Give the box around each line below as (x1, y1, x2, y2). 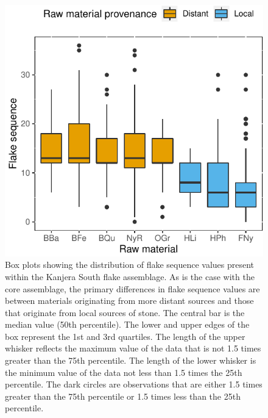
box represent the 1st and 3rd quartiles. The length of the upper (5, 330, 245, 342)
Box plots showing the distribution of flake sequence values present (5, 258, 255, 271)
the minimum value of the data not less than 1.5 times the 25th (5, 366, 242, 378)
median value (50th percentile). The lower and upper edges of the (5, 318, 250, 331)
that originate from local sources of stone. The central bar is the (5, 306, 245, 319)
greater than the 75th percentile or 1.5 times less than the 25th (5, 389, 241, 402)
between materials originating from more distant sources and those (5, 294, 254, 307)
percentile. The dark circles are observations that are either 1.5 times (5, 378, 263, 391)
